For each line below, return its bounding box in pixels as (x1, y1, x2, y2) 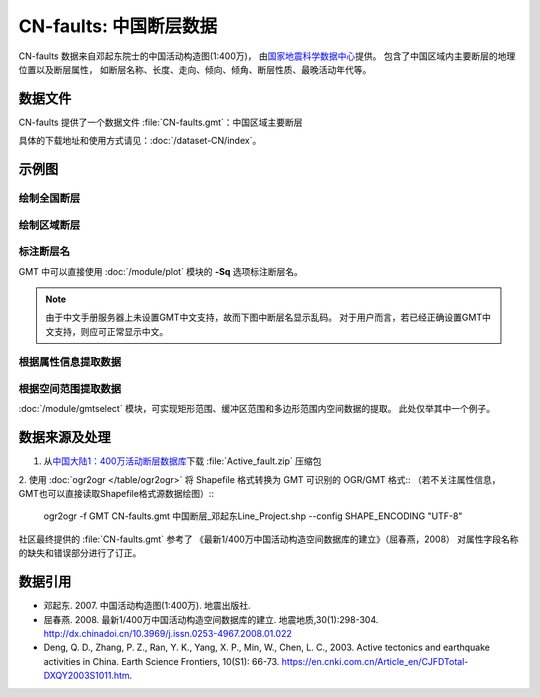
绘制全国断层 (18, 191, 81, 205)
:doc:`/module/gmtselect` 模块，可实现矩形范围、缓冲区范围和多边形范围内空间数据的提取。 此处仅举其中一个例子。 (18, 403, 496, 415)
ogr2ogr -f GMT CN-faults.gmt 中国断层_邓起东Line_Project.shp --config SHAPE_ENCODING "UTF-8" (43, 510, 463, 522)
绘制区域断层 (18, 218, 81, 232)
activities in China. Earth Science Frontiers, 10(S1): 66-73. (43, 655, 280, 667)
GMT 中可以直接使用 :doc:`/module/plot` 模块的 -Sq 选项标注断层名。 (18, 265, 304, 277)
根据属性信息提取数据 (18, 355, 122, 369)
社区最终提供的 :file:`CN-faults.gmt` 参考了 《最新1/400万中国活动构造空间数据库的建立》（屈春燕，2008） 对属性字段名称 (18, 533, 519, 545)
